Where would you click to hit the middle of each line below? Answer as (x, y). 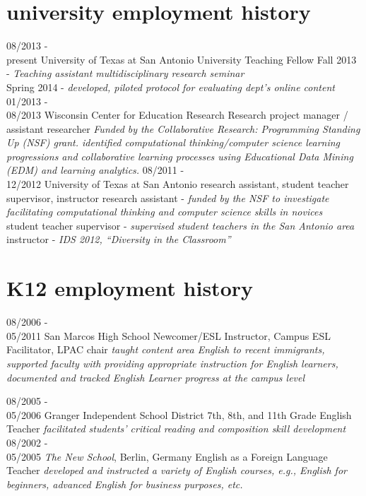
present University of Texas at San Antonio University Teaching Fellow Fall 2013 (182, 59)
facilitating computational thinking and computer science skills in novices (165, 212)
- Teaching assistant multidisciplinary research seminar (125, 73)
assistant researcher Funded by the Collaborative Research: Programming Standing (183, 128)
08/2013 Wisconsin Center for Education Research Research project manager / (177, 115)
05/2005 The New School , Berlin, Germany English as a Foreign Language (167, 456)
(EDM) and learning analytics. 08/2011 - (95, 170)
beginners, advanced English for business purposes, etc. (125, 484)
